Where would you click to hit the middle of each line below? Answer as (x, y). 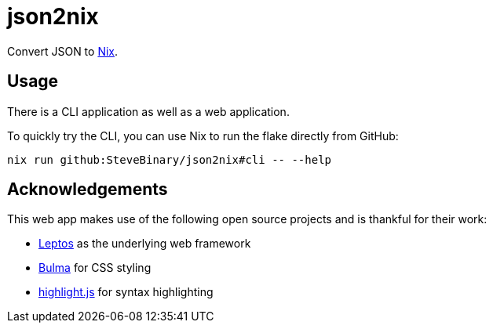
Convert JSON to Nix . (63, 51)
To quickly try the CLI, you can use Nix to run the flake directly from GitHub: (203, 136)
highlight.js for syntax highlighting (126, 292)
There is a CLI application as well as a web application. (148, 111)
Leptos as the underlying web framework (145, 244)
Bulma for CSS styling (95, 268)
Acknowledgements (88, 190)
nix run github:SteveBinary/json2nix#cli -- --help (170, 159)
